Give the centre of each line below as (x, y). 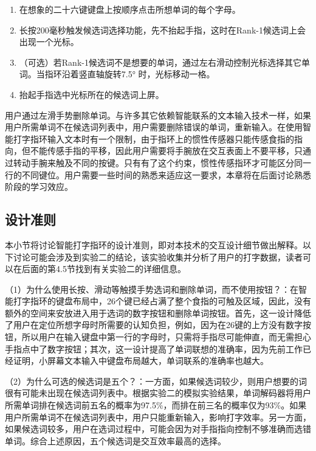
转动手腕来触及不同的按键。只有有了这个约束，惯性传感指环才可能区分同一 (162, 162)
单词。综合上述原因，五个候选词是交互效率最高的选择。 (115, 440)
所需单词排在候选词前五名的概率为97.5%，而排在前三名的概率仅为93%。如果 (156, 405)
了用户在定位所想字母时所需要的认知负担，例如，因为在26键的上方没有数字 (154, 325)
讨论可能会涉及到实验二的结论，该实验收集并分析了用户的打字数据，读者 (158, 257)
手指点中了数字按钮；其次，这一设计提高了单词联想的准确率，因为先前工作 (154, 348)
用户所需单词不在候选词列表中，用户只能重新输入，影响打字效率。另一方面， (158, 417)
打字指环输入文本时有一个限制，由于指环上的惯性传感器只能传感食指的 (153, 138)
